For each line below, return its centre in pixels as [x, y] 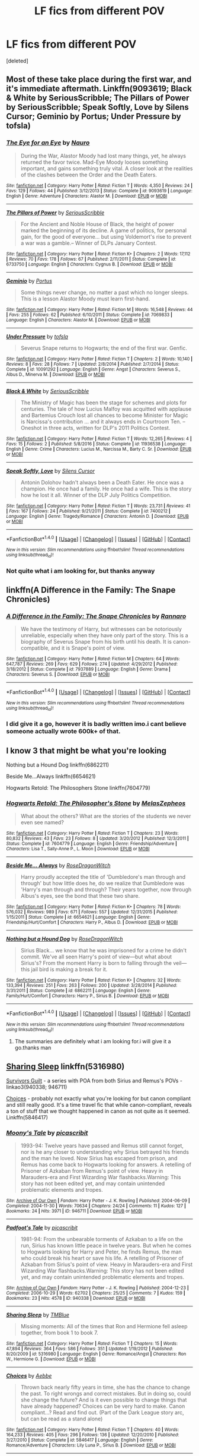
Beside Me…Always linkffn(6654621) [51, 776]
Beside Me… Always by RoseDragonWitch [58, 866]
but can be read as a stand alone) [62, 1419]
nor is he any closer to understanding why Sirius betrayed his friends [105, 1152]
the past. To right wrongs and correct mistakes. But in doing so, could [106, 1394]
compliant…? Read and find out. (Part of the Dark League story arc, [102, 1413]
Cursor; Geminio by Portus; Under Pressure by [94, 117]
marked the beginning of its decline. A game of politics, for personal [104, 230]
